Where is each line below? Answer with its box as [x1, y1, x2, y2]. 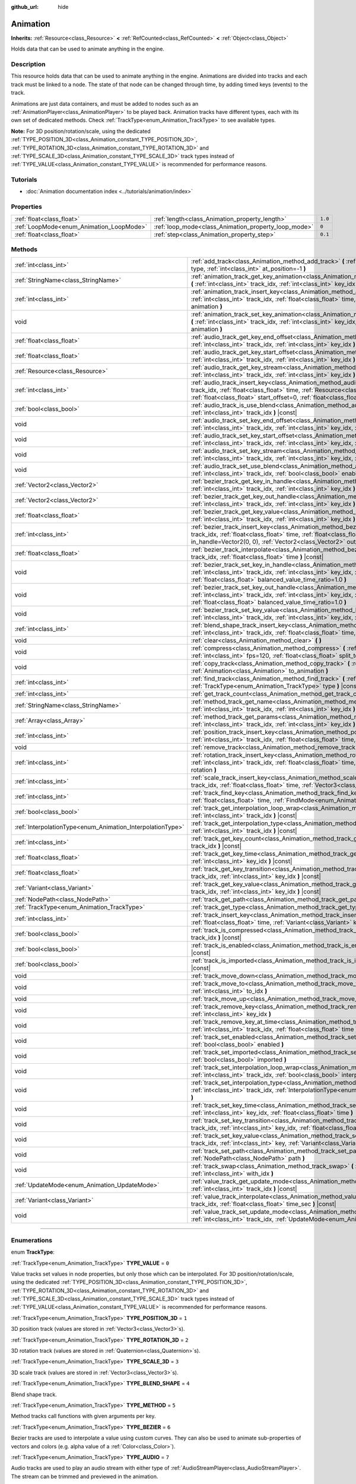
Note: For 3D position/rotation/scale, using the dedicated [11, 128, 151, 135]
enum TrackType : [11, 1248, 55, 1255]
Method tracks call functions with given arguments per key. [11, 1413, 157, 1420]
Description [11, 60, 46, 68]
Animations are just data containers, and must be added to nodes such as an [11, 100, 199, 107]
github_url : [11, 4, 39, 10]
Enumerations [11, 1236, 53, 1244]
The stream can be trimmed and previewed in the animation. [11, 1473, 158, 1480]
